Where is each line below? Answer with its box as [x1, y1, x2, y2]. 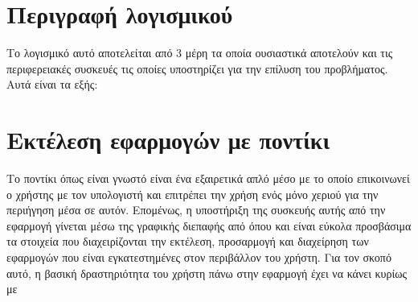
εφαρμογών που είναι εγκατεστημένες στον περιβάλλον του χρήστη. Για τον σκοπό [6, 249, 391, 265]
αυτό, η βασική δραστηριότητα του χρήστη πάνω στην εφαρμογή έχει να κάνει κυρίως [6, 264, 408, 281]
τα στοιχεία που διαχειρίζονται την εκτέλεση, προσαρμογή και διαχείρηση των [6, 233, 369, 250]
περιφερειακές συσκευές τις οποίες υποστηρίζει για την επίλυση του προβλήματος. [6, 60, 388, 77]
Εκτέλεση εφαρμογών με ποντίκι [6, 123, 330, 156]
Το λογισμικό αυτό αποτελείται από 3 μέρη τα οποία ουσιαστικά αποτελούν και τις [6, 44, 393, 61]
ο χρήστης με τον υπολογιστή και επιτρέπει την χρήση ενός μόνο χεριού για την [6, 185, 379, 202]
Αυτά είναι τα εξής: [6, 76, 98, 93]
